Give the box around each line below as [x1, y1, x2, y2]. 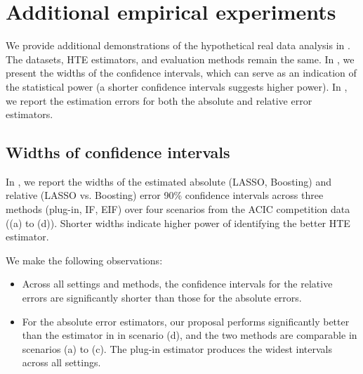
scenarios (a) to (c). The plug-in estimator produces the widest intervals [22, 341, 332, 356]
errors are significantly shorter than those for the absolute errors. [22, 290, 302, 305]
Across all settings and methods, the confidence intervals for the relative [22, 276, 333, 291]
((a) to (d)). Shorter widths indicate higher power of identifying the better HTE [6, 215, 350, 230]
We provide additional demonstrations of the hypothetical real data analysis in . [6, 38, 350, 53]
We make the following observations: [6, 252, 163, 267]
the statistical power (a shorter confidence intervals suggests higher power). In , [6, 79, 348, 93]
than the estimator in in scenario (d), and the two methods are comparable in [22, 328, 357, 342]
